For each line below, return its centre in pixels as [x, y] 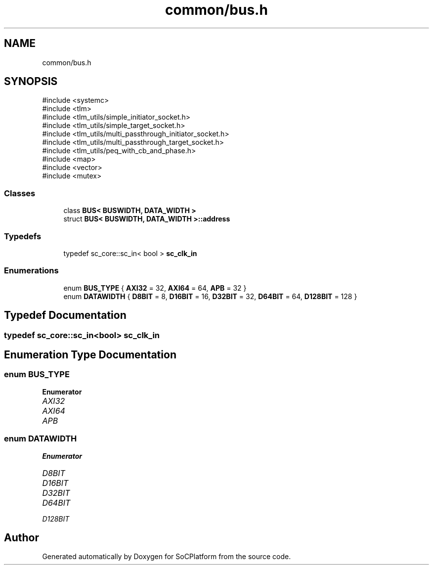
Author [22, 537]
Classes [20, 193]
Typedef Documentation [65, 315]
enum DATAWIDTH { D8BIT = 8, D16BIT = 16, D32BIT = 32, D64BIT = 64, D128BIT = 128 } [210, 296]
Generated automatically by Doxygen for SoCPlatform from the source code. [167, 557]
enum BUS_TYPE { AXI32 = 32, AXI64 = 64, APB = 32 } [155, 288]
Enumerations [31, 271]
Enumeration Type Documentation [90, 354]
